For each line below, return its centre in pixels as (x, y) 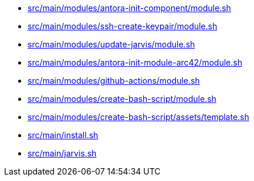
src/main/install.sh (63, 135)
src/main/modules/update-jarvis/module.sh (111, 44)
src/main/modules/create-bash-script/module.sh (122, 99)
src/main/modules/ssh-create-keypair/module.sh (123, 26)
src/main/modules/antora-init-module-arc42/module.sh (135, 62)
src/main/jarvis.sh (62, 153)
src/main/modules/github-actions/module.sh (114, 81)
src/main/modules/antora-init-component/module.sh (129, 8)
